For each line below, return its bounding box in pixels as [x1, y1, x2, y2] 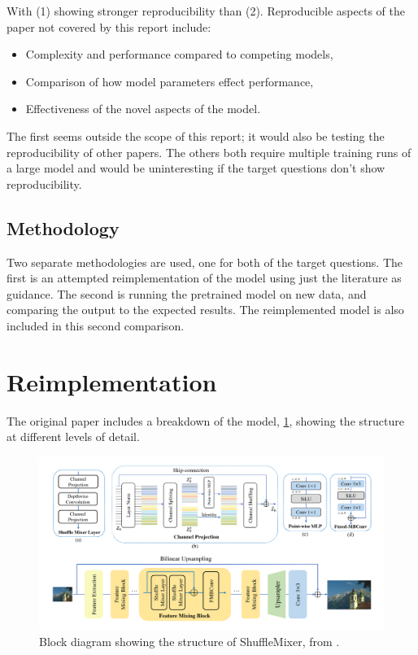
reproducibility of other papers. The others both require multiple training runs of [7, 143, 411, 160]
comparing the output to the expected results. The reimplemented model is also [7, 301, 404, 318]
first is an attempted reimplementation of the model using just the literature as [7, 269, 402, 286]
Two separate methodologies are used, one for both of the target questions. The [7, 253, 403, 270]
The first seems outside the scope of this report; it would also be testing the [7, 127, 385, 144]
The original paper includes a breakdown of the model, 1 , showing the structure [7, 412, 404, 429]
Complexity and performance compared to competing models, [25, 46, 333, 63]
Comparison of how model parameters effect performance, [25, 72, 314, 90]
